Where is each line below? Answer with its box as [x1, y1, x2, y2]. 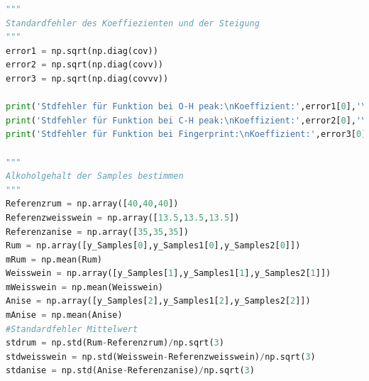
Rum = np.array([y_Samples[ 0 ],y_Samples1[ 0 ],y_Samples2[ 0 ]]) [6, 241, 301, 251]
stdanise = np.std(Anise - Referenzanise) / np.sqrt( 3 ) [6, 365, 255, 376]
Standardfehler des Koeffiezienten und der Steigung [6, 18, 260, 28]
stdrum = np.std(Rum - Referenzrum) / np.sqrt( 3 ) [6, 338, 224, 348]
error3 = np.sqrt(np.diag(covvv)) [6, 73, 169, 84]
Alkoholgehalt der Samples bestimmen [6, 171, 184, 182]
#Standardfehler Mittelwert [6, 324, 138, 334]
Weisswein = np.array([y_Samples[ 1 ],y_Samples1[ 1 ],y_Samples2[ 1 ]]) [6, 268, 331, 279]
